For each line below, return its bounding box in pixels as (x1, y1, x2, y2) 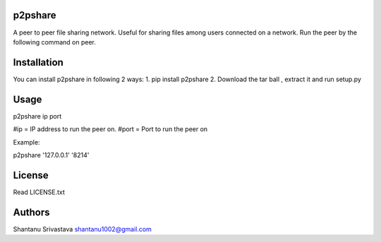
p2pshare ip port (13, 111, 62, 120)
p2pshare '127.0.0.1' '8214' (13, 150, 90, 159)
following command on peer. (13, 37, 97, 46)
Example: (13, 138, 40, 146)
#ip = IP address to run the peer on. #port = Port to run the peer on (13, 125, 208, 133)
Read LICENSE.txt (13, 188, 65, 196)
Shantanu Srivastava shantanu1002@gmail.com (13, 224, 152, 233)
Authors (13, 206, 50, 218)
